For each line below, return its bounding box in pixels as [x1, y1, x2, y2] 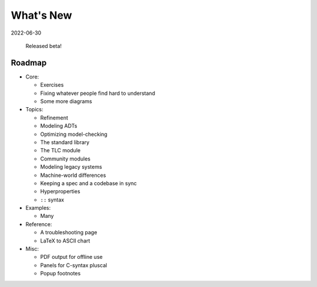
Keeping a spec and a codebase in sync [40, 179, 137, 187]
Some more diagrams [40, 98, 92, 105]
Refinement [40, 114, 69, 121]
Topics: [25, 106, 43, 113]
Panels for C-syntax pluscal [40, 261, 107, 269]
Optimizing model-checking [40, 131, 108, 138]
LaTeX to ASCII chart [40, 237, 90, 244]
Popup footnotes [40, 270, 81, 277]
